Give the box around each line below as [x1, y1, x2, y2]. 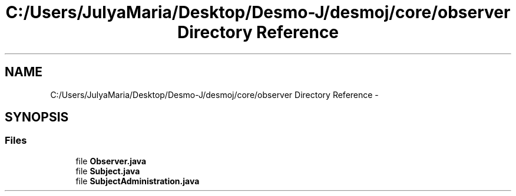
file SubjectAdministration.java [75, 175, 200, 186]
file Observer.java [75, 156, 147, 166]
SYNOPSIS [5, 110, 69, 125]
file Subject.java [75, 165, 140, 176]
